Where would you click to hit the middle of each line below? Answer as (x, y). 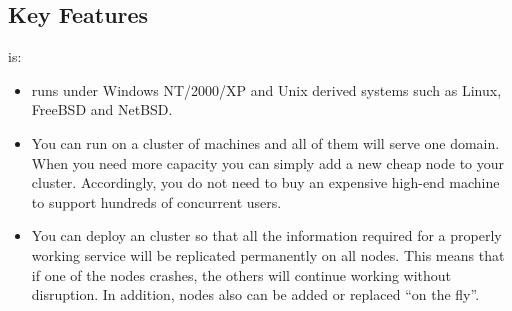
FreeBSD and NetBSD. (102, 109)
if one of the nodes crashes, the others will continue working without (241, 274)
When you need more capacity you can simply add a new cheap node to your (268, 162)
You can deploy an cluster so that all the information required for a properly (266, 235)
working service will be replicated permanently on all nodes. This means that (268, 254)
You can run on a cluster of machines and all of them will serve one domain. (265, 142)
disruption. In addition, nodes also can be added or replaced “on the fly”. (255, 294)
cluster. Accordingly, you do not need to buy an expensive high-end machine (265, 182)
